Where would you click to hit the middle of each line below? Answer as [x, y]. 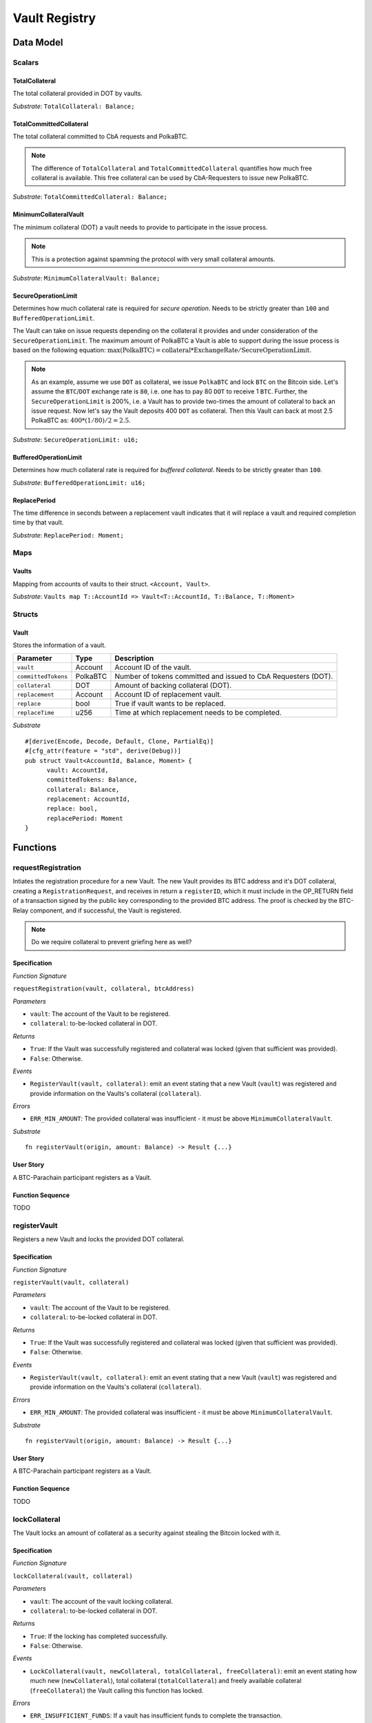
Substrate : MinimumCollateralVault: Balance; [86, 278]
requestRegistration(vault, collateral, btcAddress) [104, 989]
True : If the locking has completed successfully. [99, 1636]
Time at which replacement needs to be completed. [198, 713]
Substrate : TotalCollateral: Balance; [74, 106]
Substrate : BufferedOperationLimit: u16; [79, 482]
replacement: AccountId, [89, 799]
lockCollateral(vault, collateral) [73, 1576]
